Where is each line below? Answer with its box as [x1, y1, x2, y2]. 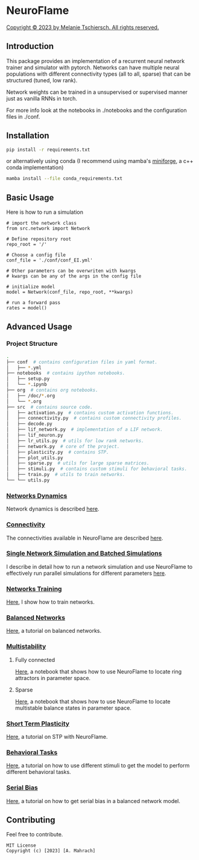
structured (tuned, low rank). [6, 76, 78, 84]
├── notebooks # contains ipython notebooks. [6, 370, 125, 376]
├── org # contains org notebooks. [6, 387, 98, 394]
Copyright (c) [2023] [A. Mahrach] [6, 848, 96, 854]
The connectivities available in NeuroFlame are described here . [6, 534, 163, 541]
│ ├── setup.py [6, 376, 50, 382]
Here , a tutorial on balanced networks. [6, 627, 102, 635]
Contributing [6, 815, 55, 825]
